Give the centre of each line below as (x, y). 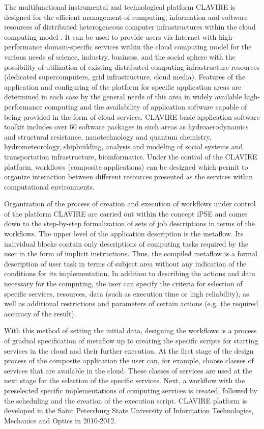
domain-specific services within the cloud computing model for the (148, 47)
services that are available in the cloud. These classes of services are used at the (128, 370)
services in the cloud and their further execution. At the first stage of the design (129, 350)
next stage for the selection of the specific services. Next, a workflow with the (125, 380)
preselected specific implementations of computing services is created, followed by (131, 390)
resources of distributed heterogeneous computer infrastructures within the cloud (130, 27)
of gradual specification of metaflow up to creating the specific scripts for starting (131, 340)
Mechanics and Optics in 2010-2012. (60, 420)
